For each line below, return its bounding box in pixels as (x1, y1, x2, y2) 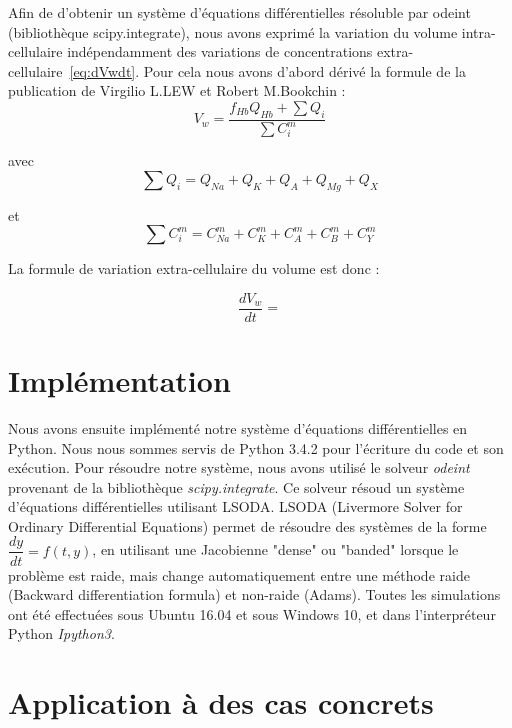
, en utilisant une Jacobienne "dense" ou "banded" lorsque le (92, 539, 459, 560)
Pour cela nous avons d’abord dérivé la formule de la (143, 60, 466, 81)
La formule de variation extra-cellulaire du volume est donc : (8, 258, 380, 279)
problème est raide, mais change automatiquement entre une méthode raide (8, 564, 470, 585)
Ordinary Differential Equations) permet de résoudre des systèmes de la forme (8, 515, 487, 536)
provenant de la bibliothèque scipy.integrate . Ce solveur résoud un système (8, 476, 465, 497)
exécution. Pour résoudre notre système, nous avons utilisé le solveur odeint (8, 457, 470, 478)
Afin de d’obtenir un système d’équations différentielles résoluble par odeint (8, 2, 471, 22)
